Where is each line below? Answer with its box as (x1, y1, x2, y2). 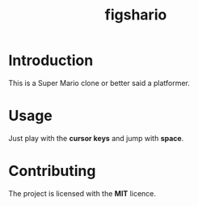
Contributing (8, 162, 96, 180)
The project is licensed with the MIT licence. (8, 188, 156, 198)
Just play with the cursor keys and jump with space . (8, 133, 184, 143)
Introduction (8, 51, 94, 70)
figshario (104, 6, 167, 24)
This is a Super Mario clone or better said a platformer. (8, 78, 190, 88)
